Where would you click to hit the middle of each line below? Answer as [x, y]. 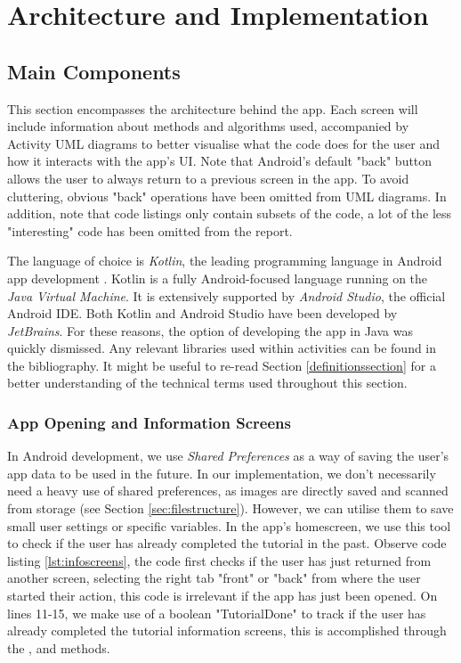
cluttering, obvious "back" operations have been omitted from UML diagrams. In [227, 196]
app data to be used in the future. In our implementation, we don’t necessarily [222, 473]
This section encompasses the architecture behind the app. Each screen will [213, 108]
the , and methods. [59, 647]
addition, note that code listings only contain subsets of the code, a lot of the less [230, 213]
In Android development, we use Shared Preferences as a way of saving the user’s [228, 456]
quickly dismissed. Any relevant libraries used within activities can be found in [222, 348]
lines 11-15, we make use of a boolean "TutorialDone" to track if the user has [217, 613]
